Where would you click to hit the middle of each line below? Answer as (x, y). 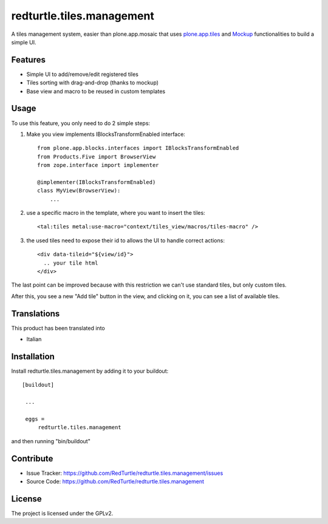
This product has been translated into (58, 328)
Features (28, 60)
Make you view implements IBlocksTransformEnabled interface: (106, 134)
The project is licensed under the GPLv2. (62, 513)
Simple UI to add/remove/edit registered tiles (83, 74)
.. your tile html (71, 263)
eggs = (35, 419)
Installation (33, 356)
